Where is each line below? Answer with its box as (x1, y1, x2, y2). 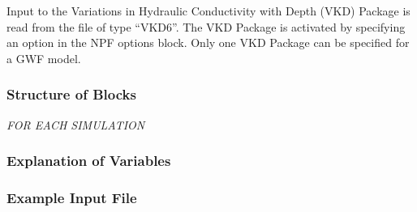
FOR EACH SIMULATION (6, 116, 145, 133)
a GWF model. (6, 49, 81, 66)
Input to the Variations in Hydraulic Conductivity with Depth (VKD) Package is (6, 2, 411, 19)
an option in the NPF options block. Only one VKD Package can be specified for (6, 34, 410, 51)
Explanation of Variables (6, 151, 171, 171)
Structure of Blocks (6, 84, 136, 104)
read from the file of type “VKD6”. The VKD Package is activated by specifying (6, 18, 406, 35)
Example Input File (6, 187, 137, 207)
